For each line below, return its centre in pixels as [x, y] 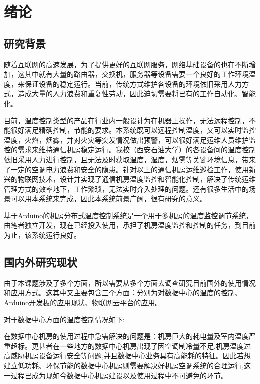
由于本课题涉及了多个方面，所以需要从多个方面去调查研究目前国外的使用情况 [130, 283]
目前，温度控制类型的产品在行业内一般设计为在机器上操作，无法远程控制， [126, 120]
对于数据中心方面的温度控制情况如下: [64, 319]
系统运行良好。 [56, 235]
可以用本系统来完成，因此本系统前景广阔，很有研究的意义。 [109, 199]
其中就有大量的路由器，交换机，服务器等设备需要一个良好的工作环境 [137, 74]
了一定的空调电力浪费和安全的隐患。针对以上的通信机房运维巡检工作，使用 [126, 169]
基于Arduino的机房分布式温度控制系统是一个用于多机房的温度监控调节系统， [129, 215]
